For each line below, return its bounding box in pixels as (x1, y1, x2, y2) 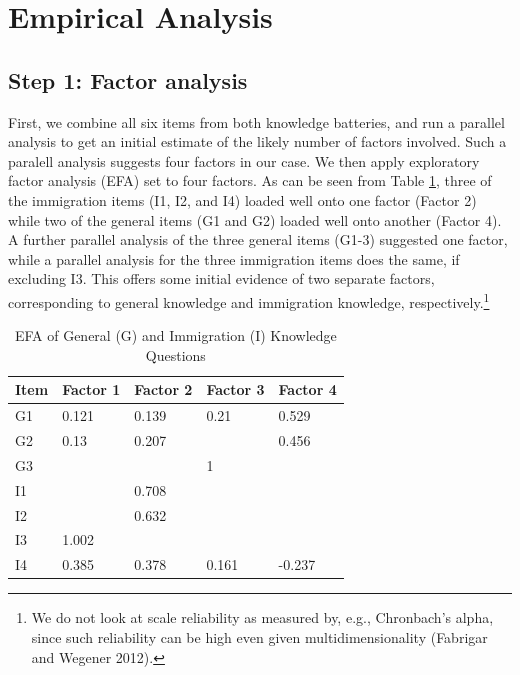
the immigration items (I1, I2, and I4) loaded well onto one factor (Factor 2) (8, 189, 477, 210)
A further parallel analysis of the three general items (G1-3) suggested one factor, (8, 229, 508, 250)
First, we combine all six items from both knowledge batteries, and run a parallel (8, 111, 505, 132)
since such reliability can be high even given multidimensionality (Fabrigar (31, 626, 488, 647)
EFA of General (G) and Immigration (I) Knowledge (14, 325, 337, 346)
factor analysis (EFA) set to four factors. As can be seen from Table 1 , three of (8, 170, 492, 191)
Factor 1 (62, 379, 121, 400)
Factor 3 (206, 379, 265, 400)
